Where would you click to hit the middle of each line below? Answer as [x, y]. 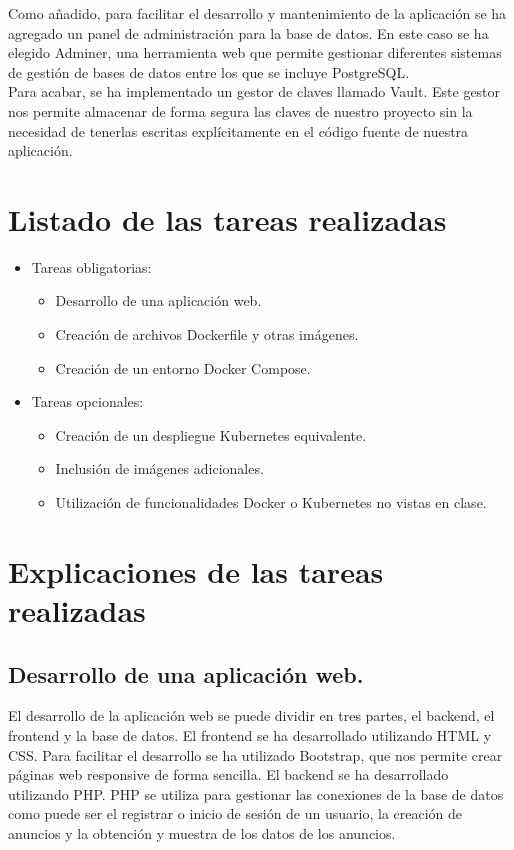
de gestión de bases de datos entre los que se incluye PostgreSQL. [209, 71]
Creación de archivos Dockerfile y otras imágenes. [207, 334]
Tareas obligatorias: [91, 266]
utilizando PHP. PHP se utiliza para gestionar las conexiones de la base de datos [256, 793]
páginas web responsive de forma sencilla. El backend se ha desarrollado [228, 774]
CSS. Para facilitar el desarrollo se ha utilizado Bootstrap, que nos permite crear [255, 754]
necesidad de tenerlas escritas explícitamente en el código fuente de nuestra [238, 130]
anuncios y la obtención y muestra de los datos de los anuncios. [202, 832]
